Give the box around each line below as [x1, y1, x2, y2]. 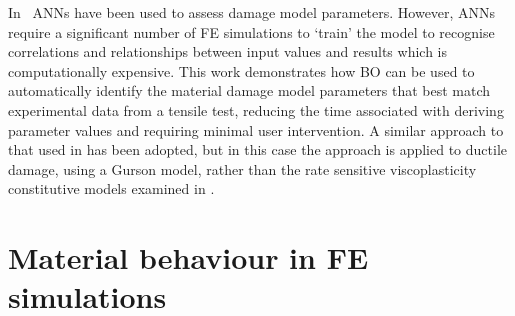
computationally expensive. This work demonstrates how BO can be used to [8, 60, 475, 81]
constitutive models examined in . [8, 178, 215, 199]
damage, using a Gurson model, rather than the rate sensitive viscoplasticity [8, 158, 477, 179]
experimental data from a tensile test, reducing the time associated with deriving [8, 99, 504, 120]
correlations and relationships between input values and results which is [8, 41, 447, 62]
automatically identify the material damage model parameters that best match [8, 80, 491, 101]
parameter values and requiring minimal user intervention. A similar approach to [8, 119, 504, 140]
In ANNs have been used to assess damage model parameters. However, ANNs [8, 2, 496, 22]
